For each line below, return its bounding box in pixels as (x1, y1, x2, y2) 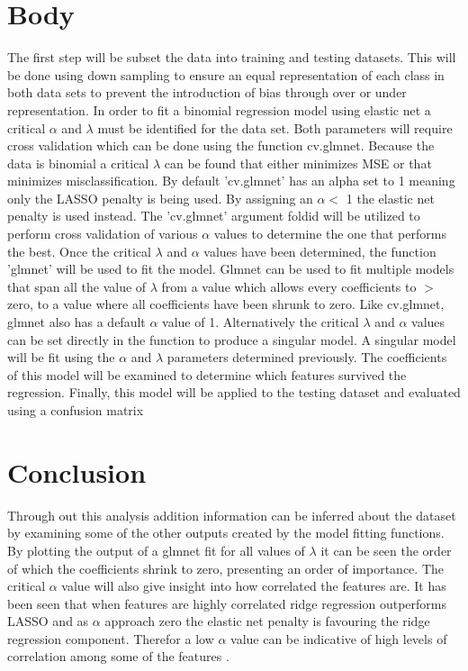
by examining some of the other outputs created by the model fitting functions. (7, 523, 445, 542)
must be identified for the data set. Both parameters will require (97, 118, 453, 137)
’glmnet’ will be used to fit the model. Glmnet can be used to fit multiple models (7, 259, 454, 278)
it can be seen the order (320, 540, 452, 559)
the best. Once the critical (7, 241, 151, 260)
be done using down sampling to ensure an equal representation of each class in (7, 65, 445, 84)
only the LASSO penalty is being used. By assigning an (7, 188, 313, 207)
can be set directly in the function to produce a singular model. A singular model (7, 330, 456, 349)
